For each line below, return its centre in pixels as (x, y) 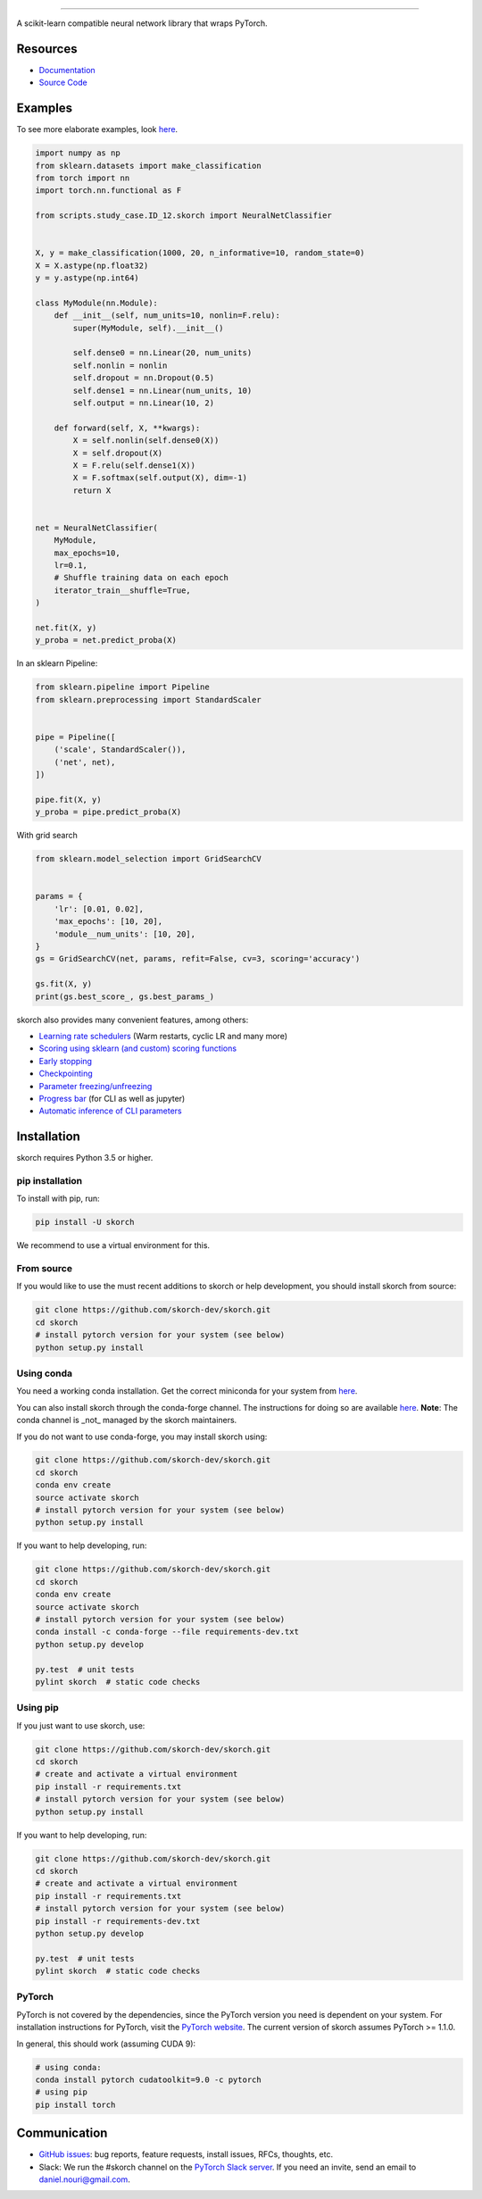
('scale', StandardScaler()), (120, 750)
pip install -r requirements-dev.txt (118, 1921)
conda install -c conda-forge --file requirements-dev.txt (167, 1632)
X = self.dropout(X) (118, 453)
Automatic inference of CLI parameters (110, 1111)
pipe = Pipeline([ (75, 737)
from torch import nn (83, 178)
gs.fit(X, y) (64, 984)
